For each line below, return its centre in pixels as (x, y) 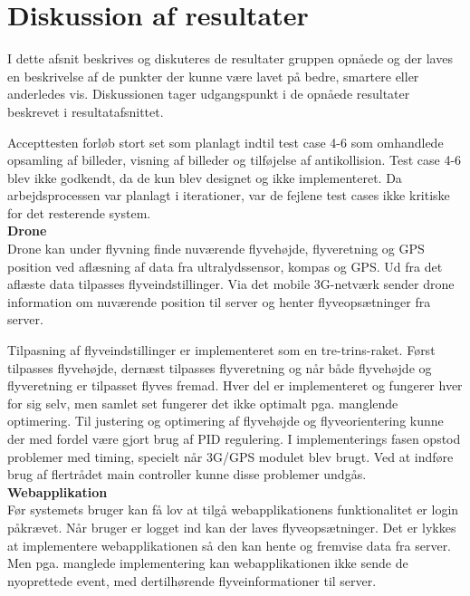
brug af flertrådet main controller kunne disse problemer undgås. (187, 474)
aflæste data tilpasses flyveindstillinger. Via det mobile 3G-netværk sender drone (231, 284)
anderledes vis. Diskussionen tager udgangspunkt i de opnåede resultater (209, 94)
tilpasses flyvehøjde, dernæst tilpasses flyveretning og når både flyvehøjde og (220, 367)
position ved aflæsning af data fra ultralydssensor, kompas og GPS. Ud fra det (225, 266)
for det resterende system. (79, 212)
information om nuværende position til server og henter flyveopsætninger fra (219, 301)
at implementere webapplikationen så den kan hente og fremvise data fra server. (230, 545)
